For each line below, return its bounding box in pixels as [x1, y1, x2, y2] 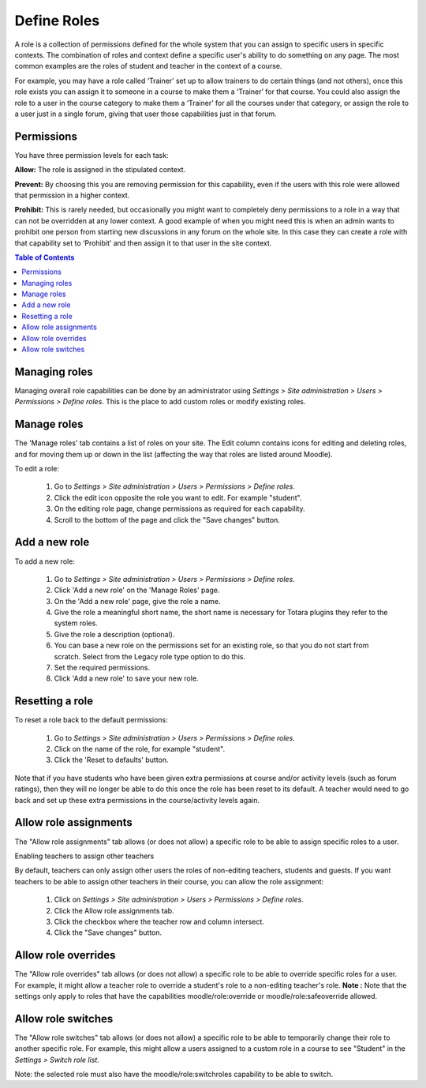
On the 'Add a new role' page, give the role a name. [54, 596, 221, 606]
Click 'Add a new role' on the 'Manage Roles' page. [54, 585, 220, 595]
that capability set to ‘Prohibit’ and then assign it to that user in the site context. [14, 238, 272, 248]
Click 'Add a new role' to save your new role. [54, 673, 199, 683]
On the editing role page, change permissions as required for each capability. [54, 504, 305, 513]
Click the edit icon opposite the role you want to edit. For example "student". [54, 493, 302, 502]
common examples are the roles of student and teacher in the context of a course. [14, 62, 282, 71]
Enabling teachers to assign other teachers [14, 851, 155, 861]
